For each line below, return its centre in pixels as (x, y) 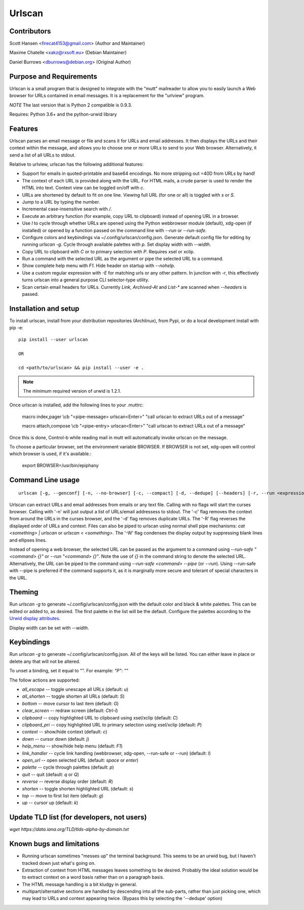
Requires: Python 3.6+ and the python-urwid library (63, 114)
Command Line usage (45, 480)
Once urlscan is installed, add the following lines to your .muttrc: (77, 405)
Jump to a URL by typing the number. (61, 202)
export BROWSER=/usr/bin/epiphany (60, 465)
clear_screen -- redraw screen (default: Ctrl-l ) (70, 711)
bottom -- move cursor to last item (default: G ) (70, 703)
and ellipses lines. (28, 540)
